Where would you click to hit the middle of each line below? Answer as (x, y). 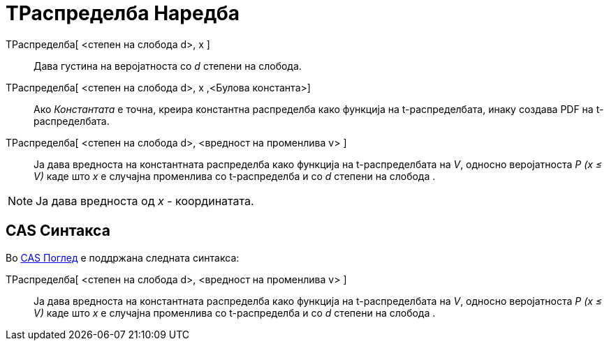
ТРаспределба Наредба (123, 13)
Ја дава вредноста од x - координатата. (145, 201)
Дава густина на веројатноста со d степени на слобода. (168, 66)
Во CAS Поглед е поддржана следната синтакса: (123, 257)
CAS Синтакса (58, 231)
